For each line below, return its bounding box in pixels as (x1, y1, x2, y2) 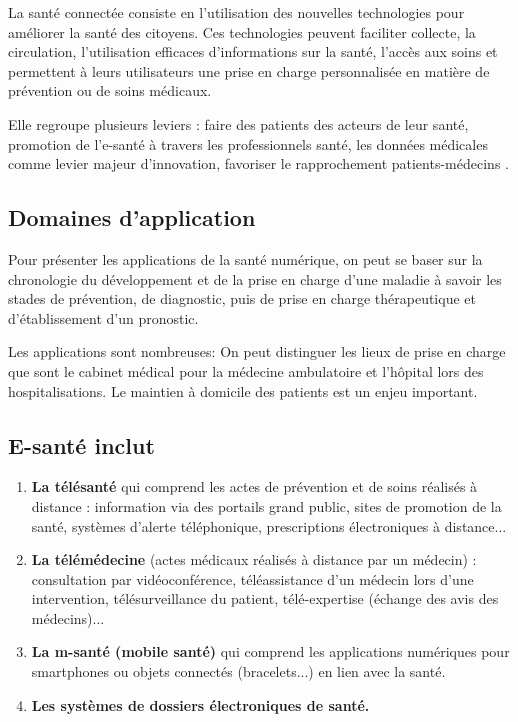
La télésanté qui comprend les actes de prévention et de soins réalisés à (31, 476, 478, 497)
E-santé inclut (8, 429, 155, 460)
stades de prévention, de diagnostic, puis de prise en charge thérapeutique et (8, 288, 476, 309)
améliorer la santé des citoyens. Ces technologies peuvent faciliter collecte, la (8, 21, 476, 42)
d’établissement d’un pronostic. (8, 307, 199, 328)
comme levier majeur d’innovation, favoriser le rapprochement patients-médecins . (8, 153, 509, 174)
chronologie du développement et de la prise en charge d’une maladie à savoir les (8, 268, 502, 289)
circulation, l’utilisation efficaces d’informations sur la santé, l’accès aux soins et (8, 41, 498, 62)
